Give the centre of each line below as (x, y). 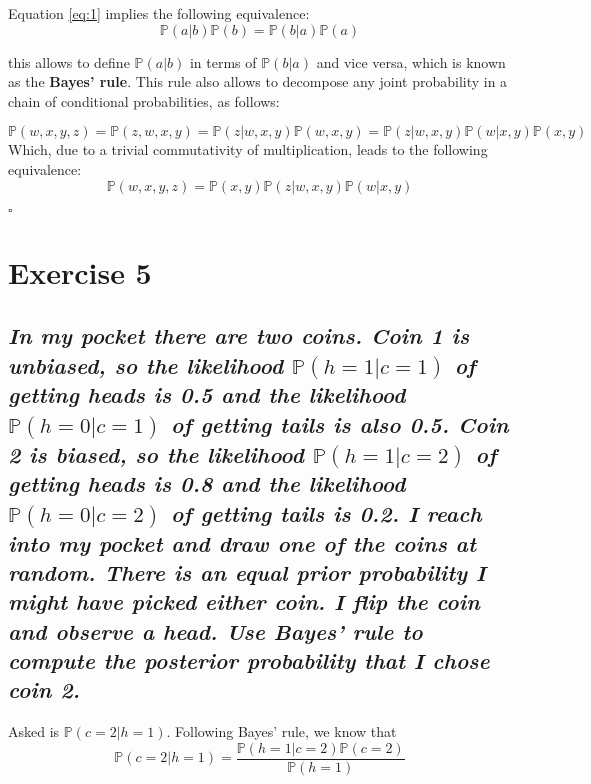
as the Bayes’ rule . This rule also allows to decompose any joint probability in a (258, 81)
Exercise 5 (80, 271)
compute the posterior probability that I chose (249, 660)
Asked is (34, 731)
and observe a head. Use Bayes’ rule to (215, 630)
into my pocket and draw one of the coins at (242, 542)
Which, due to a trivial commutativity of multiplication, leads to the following (248, 149)
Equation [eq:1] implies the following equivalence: (159, 13)
